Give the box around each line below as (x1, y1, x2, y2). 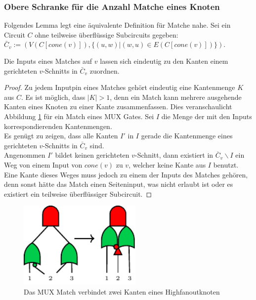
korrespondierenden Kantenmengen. (4, 121, 112, 131)
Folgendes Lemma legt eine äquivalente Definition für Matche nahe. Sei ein (4, 20, 231, 30)
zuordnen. (89, 65, 120, 76)
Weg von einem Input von (4, 159, 83, 170)
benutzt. (213, 159, 239, 170)
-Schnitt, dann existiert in (135, 150, 213, 160)
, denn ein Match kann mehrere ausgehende (110, 91, 242, 102)
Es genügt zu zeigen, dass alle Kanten (4, 130, 118, 141)
